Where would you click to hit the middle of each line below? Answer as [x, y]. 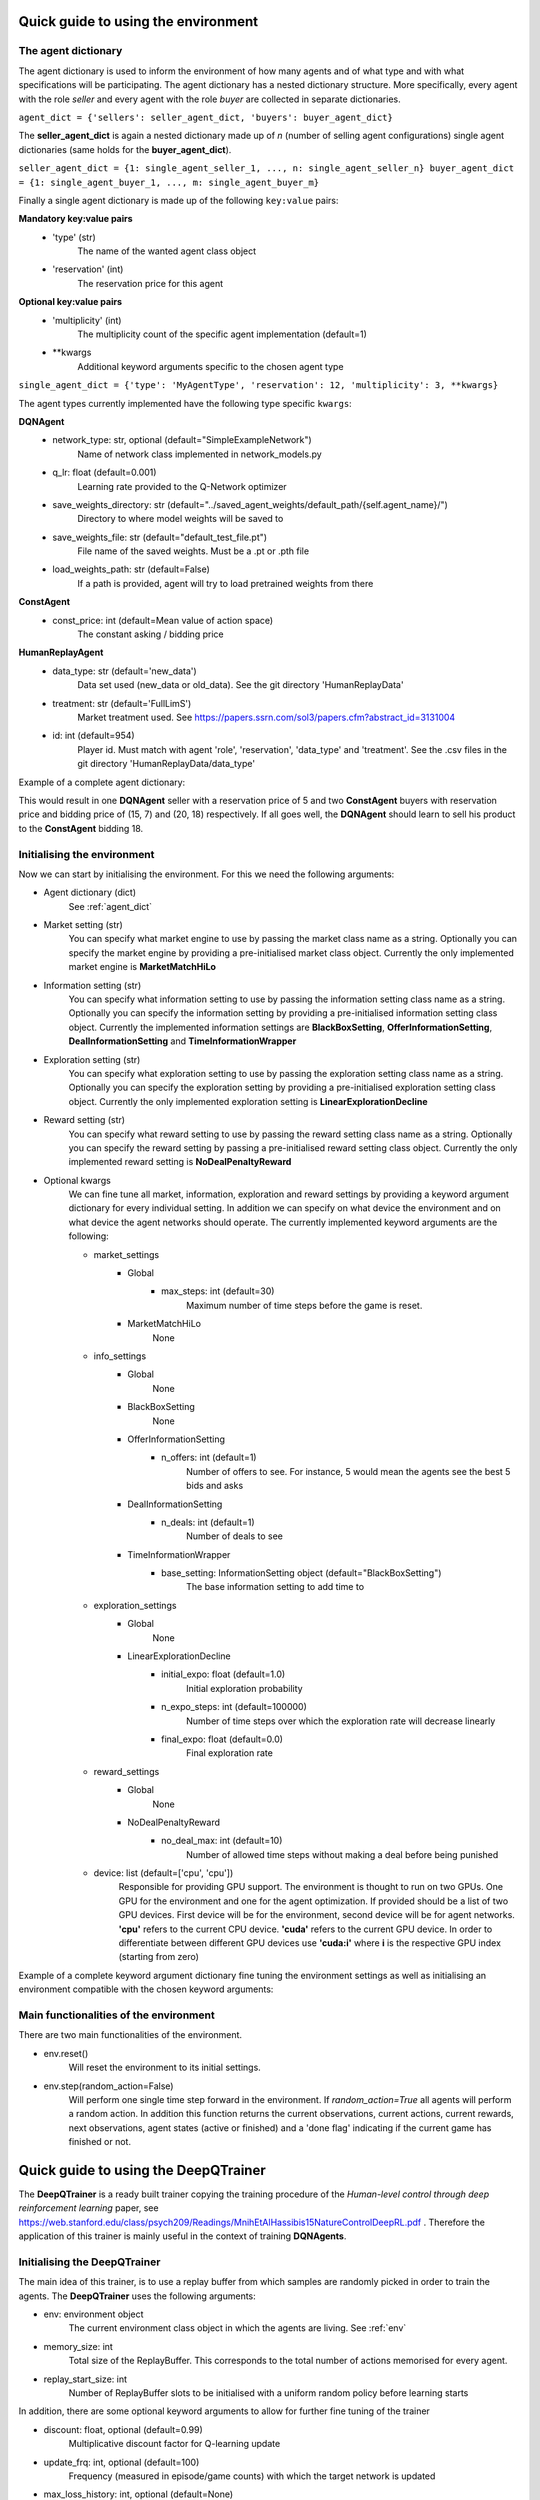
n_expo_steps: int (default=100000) [234, 1707]
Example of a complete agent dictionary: [102, 782]
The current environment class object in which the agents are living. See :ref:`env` [237, 2328]
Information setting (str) [92, 985]
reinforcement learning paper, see [88, 2208]
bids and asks [215, 1486]
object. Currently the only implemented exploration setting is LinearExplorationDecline [248, 1101]
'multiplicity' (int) [87, 320]
